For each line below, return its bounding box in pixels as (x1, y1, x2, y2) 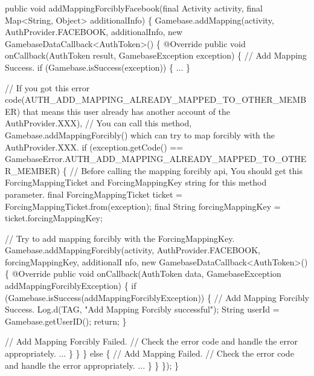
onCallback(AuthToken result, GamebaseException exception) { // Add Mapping (5, 49, 307, 62)
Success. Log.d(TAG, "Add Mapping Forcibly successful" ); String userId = (5, 303, 280, 316)
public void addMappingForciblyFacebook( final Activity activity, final (5, 2, 263, 14)
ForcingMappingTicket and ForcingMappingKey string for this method (5, 176, 267, 189)
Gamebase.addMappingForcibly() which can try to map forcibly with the (5, 128, 275, 141)
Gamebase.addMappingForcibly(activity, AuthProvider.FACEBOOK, (5, 244, 260, 256)
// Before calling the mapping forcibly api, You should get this (69, 164, 303, 177)
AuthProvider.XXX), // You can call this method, (5, 117, 192, 129)
